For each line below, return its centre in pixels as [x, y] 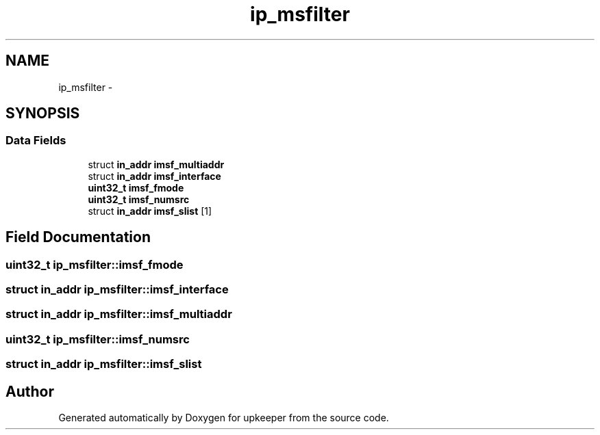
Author [30, 391]
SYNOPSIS [43, 114]
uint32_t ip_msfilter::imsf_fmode [95, 264]
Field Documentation [78, 237]
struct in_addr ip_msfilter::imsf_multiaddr [119, 314]
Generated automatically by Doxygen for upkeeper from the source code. [224, 418]
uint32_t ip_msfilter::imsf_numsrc [98, 339]
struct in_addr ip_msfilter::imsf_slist [104, 364]
